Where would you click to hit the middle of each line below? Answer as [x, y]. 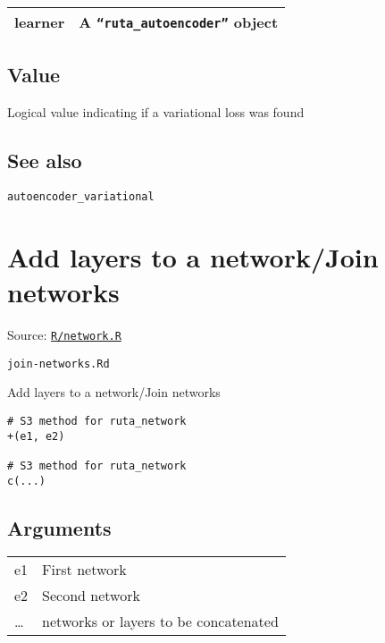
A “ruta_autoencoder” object [179, 22]
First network [84, 570]
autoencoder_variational [81, 197]
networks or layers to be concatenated [160, 622]
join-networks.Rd [59, 364]
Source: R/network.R [64, 334]
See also [45, 161]
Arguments [59, 527]
